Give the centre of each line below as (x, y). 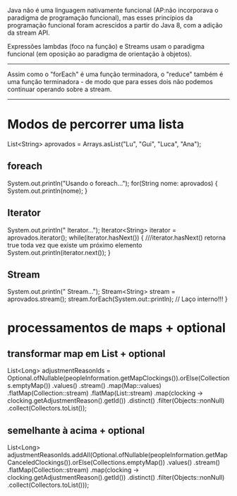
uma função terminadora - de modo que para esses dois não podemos (110, 82)
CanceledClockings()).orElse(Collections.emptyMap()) (86, 463)
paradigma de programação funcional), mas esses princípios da (100, 18)
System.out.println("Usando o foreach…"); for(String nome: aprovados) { (113, 183)
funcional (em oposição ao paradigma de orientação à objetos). (100, 54)
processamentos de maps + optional (116, 327)
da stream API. (29, 33)
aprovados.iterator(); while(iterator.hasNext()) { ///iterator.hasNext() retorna (116, 237)
